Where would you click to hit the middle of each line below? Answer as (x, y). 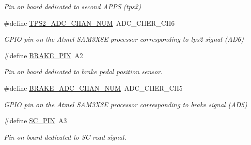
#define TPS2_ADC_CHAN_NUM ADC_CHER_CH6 (89, 23)
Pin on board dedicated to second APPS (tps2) (72, 6)
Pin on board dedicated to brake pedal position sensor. (83, 72)
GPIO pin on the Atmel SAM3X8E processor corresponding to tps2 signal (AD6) (124, 39)
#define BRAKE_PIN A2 (44, 55)
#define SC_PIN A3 (36, 121)
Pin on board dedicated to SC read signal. (65, 137)
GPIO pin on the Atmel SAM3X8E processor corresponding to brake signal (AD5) (125, 104)
